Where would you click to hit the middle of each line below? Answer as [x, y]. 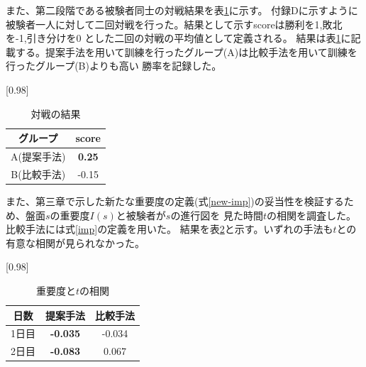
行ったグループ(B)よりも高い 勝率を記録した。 [114, 66]
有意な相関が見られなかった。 [75, 242]
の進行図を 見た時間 [217, 215]
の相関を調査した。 [312, 215]
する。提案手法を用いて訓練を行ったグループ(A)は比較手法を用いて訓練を [186, 51]
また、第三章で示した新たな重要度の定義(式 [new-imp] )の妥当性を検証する [175, 201]
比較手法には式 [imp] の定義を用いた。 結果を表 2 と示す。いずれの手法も [170, 229]
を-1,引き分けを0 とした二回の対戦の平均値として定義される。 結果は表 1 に [178, 38]
